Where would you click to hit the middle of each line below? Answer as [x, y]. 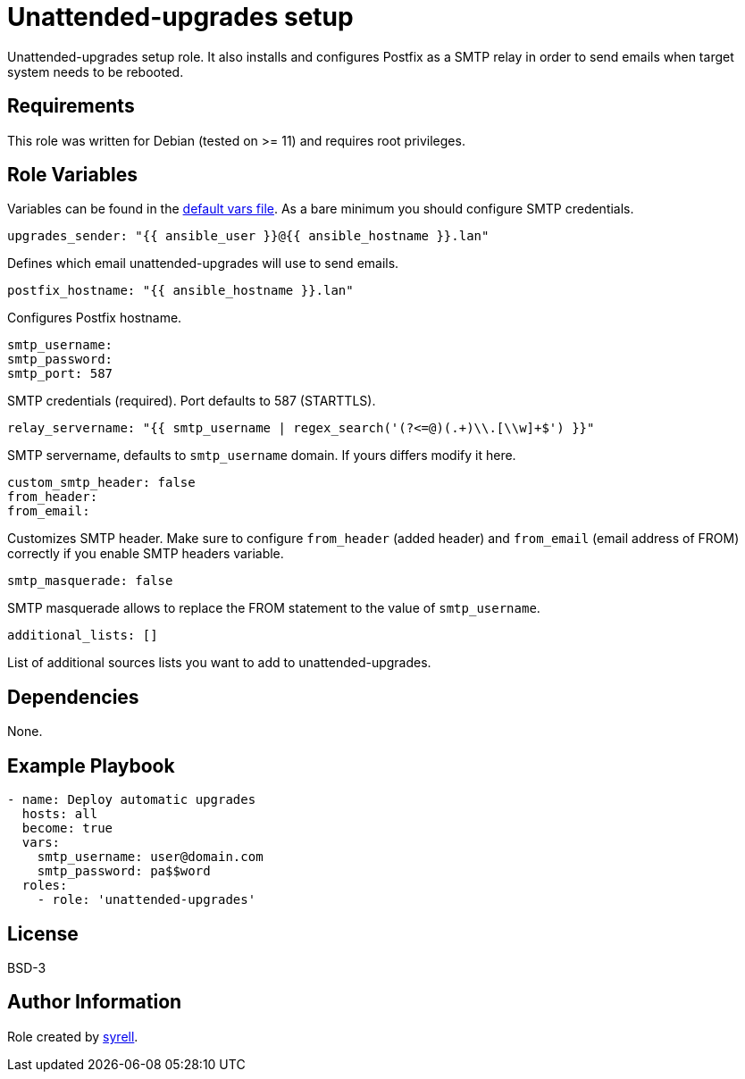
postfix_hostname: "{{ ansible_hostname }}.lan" [180, 291]
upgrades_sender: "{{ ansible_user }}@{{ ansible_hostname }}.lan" [248, 236]
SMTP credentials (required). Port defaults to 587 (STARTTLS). [192, 401]
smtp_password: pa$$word [124, 871]
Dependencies [73, 697]
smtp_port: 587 [60, 374]
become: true [67, 828]
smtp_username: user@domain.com [150, 857]
